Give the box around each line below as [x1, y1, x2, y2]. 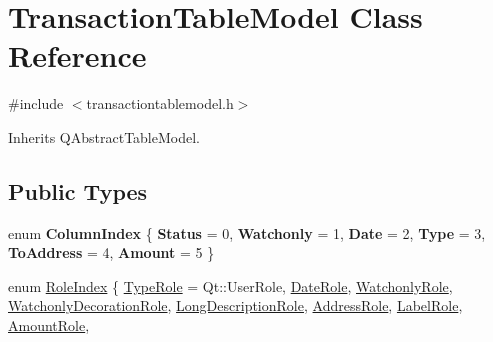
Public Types [8, 175, 148, 206]
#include [8, 93, 64, 114]
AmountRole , [8, 315, 90, 336]
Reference [8, 35, 147, 76]
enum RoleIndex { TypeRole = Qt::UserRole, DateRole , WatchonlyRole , [8, 275, 453, 296]
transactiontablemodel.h [86, 93, 234, 114]
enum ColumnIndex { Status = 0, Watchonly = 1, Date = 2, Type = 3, [8, 222, 486, 243]
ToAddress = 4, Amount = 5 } [8, 242, 215, 263]
